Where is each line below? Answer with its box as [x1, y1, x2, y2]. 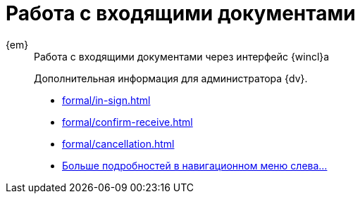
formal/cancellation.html [62, 137, 175, 150]
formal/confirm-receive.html [62, 115, 193, 128]
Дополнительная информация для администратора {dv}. [34, 72, 308, 84]
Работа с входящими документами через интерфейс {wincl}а [34, 50, 330, 63]
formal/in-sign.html [62, 94, 151, 106]
